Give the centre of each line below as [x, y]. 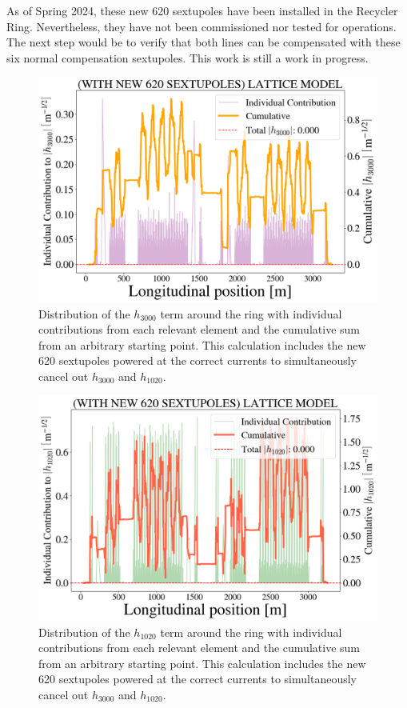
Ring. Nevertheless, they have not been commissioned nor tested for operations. [202, 26]
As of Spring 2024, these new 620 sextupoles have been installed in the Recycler [202, 10]
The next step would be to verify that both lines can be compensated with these [203, 42]
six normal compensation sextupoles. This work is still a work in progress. [188, 57]
